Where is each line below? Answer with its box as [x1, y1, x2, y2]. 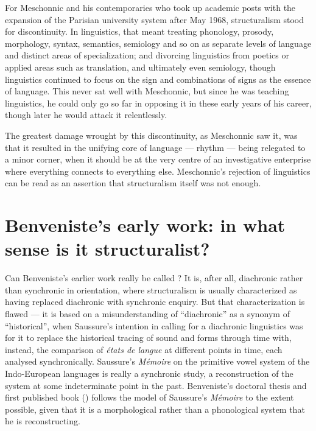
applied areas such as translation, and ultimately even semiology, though [5, 60, 276, 73]
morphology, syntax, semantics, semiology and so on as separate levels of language [5, 37, 312, 49]
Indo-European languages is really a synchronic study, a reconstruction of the [5, 366, 293, 379]
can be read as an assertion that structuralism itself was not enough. [5, 177, 261, 189]
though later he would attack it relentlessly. [5, 108, 167, 121]
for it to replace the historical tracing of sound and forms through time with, [5, 331, 292, 344]
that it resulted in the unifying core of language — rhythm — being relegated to [5, 141, 306, 153]
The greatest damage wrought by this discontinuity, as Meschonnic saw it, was [5, 128, 298, 141]
